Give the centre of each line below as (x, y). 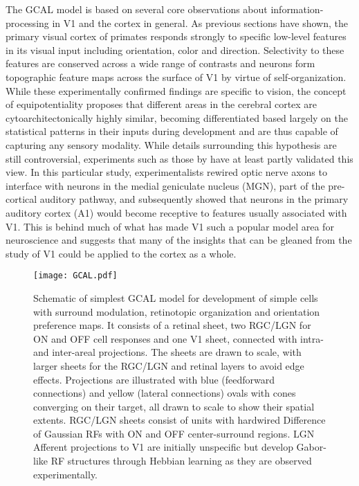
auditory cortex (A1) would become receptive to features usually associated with (176, 212)
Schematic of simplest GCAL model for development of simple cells (176, 297)
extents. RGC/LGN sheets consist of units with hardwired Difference (179, 420)
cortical (21, 199)
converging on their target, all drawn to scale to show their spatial (174, 406)
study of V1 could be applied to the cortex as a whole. (121, 253)
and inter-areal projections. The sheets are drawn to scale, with (167, 352)
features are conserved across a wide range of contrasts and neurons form (160, 63)
